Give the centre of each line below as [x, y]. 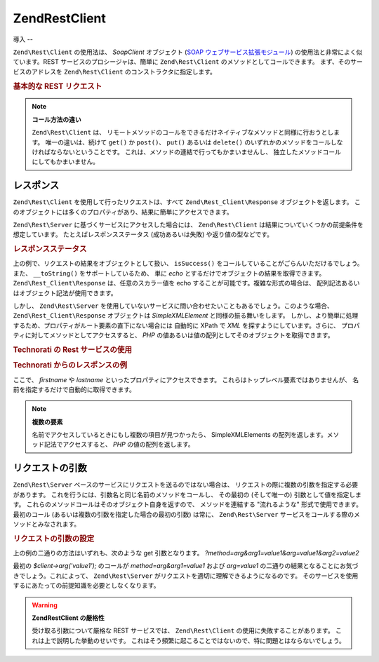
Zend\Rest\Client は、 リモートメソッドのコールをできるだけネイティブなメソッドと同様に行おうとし [183, 133]
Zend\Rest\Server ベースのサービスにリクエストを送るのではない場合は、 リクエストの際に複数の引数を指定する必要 [186, 485]
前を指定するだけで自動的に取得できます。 [74, 389]
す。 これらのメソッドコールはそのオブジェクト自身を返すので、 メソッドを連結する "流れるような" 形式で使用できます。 [188, 504]
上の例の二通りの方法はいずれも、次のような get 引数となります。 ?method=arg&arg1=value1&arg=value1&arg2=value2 [186, 553]
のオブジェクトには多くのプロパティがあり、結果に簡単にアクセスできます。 [123, 212]
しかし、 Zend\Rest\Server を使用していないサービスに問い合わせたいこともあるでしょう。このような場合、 [173, 306]
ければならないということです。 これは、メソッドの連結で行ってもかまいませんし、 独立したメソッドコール [187, 151]
